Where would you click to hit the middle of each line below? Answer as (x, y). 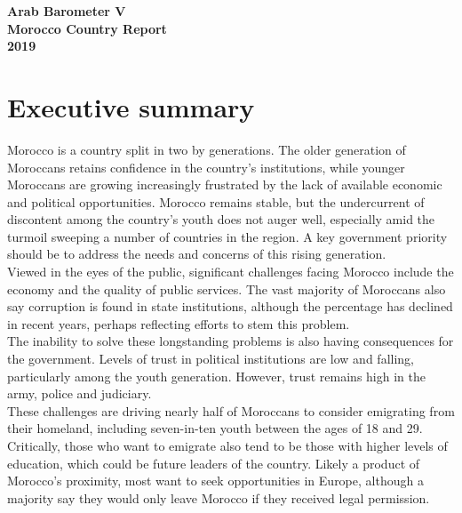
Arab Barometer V (67, 11)
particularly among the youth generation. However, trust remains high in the (216, 376)
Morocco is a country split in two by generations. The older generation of (207, 149)
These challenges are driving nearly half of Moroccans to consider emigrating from (231, 410)
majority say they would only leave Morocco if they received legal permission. (219, 497)
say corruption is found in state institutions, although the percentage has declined (230, 306)
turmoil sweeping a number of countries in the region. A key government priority (227, 236)
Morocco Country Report (87, 28)
